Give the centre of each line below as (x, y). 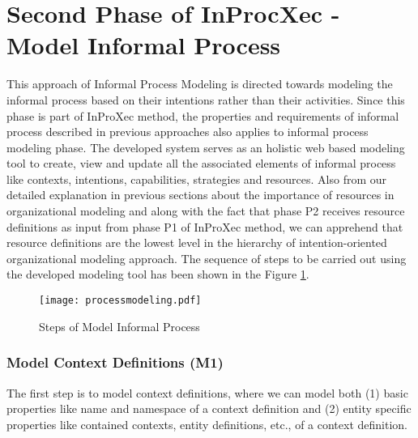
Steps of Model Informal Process (119, 326)
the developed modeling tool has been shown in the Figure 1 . (158, 274)
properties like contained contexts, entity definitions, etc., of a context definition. (207, 424)
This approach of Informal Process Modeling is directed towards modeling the (200, 84)
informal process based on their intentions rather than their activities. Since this (206, 99)
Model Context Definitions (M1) (115, 362)
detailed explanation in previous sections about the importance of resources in (200, 195)
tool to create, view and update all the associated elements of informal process (201, 163)
